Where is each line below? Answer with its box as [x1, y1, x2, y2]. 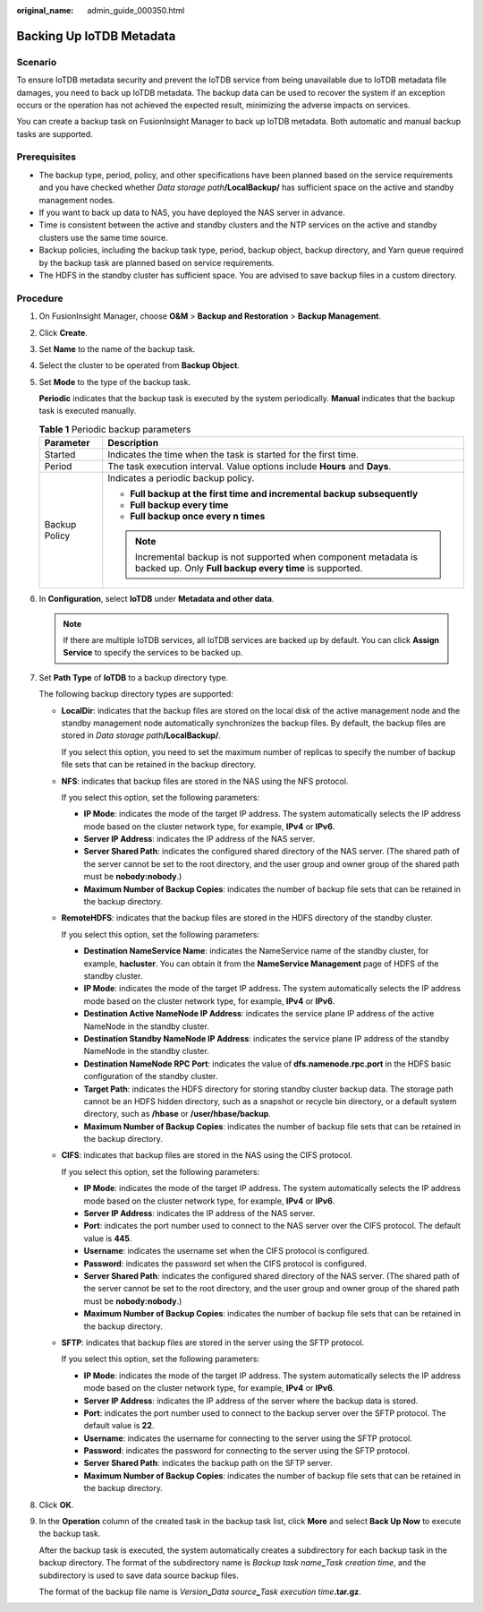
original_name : [16, 5, 74, 15]
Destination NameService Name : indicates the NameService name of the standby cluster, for [83, 946, 429, 956]
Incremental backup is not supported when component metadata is [134, 551, 418, 563]
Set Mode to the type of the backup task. [38, 376, 191, 387]
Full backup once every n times [130, 510, 266, 523]
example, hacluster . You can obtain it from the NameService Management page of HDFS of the [83, 958, 439, 969]
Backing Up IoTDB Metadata [16, 28, 176, 44]
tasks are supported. [16, 128, 93, 139]
